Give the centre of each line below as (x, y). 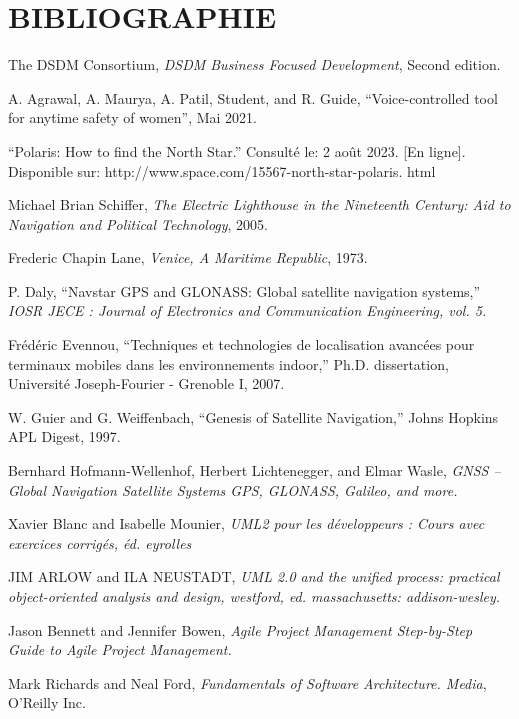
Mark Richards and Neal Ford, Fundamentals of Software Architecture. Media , (247, 682)
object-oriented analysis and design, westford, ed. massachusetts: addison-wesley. (254, 596)
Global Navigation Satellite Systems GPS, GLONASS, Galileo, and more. (233, 489)
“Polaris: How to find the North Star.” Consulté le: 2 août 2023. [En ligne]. (237, 150)
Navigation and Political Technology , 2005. (138, 223)
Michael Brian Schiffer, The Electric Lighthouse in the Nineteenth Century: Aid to (259, 204)
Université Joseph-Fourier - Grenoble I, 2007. (146, 383)
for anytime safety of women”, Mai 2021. (132, 117)
